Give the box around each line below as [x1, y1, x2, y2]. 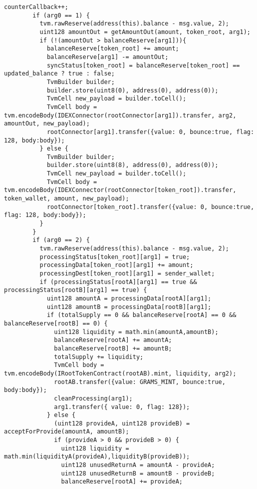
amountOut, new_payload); [4, 120, 90, 127]
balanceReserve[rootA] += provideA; [61, 478, 183, 485]
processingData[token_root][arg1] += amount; [39, 261, 194, 269]
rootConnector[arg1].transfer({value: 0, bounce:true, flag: [46, 128, 255, 135]
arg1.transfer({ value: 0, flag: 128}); [54, 403, 190, 410]
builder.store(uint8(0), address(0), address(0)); [46, 86, 219, 94]
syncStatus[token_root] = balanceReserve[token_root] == [46, 61, 240, 69]
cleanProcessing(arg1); [54, 394, 133, 402]
